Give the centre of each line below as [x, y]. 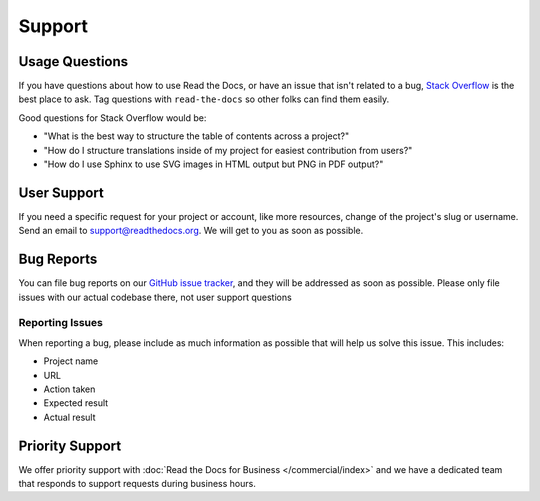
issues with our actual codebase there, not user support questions [155, 297]
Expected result [76, 403]
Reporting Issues [61, 323]
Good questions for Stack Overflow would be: [112, 117]
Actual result [69, 417]
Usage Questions [73, 61]
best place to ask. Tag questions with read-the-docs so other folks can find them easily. [204, 99]
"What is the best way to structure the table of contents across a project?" [196, 136]
